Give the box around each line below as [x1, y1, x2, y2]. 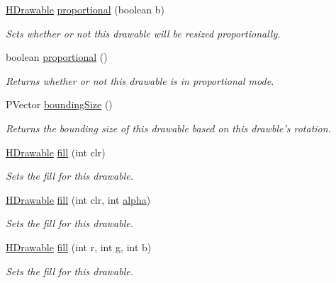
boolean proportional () [6, 50, 108, 64]
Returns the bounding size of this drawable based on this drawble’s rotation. [6, 120, 331, 135]
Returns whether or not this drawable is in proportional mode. [6, 73, 274, 88]
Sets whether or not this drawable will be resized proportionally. [6, 25, 281, 40]
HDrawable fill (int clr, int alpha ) [6, 192, 151, 207]
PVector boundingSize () [6, 97, 113, 112]
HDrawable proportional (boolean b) [6, 2, 164, 16]
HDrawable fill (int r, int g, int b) [6, 239, 152, 254]
